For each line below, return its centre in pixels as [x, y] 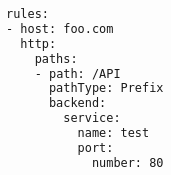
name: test [113, 133]
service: [92, 118]
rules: [27, 14]
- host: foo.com [60, 28]
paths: [56, 58]
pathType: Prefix [106, 88]
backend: [77, 103]
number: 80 [127, 162]
